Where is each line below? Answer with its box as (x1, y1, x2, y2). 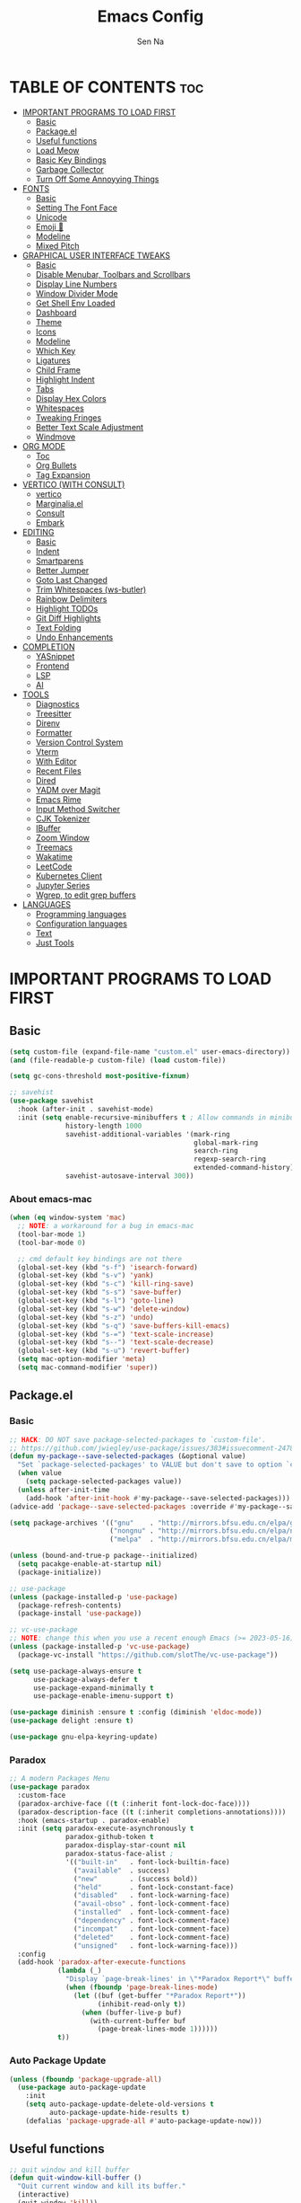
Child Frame (35, 364, 81, 375)
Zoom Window (35, 832, 90, 843)
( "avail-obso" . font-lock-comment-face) (73, 1899, 230, 1908)
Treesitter (35, 708, 72, 719)
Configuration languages (35, 918, 128, 929)
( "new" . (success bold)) (73, 1874, 199, 1883)
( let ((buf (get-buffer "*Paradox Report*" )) (73, 1991, 246, 2000)
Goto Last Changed (35, 574, 107, 585)
